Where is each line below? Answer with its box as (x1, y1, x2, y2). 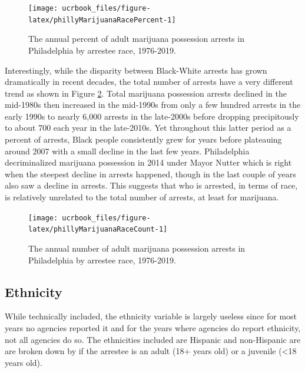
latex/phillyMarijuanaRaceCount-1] (28, 225, 168, 234)
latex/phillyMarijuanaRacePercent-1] (28, 15, 176, 24)
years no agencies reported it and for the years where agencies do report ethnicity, (5, 321, 301, 334)
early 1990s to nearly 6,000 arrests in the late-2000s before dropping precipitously (5, 110, 299, 122)
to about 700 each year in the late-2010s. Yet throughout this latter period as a (5, 121, 291, 134)
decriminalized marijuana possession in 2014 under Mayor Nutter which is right (5, 156, 292, 169)
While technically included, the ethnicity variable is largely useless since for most (5, 310, 297, 322)
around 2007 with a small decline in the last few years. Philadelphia (5, 144, 250, 157)
